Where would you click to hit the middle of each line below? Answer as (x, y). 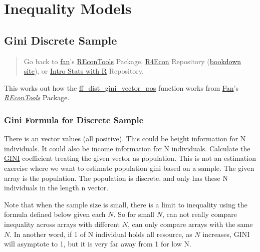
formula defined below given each (55, 214)
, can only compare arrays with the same (190, 224)
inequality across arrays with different (62, 224)
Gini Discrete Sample (61, 40)
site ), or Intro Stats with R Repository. (84, 71)
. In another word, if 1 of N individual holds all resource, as (101, 234)
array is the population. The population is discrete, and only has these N (116, 178)
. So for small (134, 214)
